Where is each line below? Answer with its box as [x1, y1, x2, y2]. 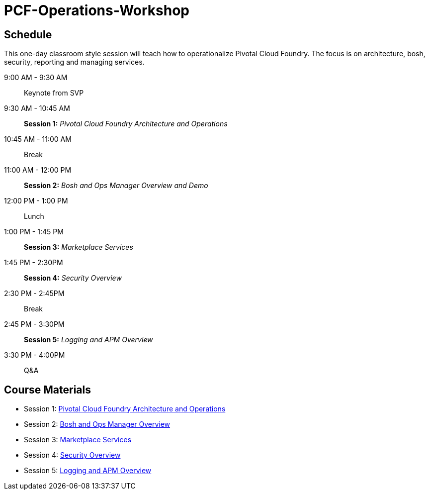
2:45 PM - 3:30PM [4, 320, 65, 329]
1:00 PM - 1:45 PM [4, 227, 64, 236]
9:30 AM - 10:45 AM [4, 104, 70, 113]
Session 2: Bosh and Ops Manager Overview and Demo [24, 181, 208, 190]
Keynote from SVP [24, 89, 84, 98]
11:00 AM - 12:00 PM [4, 166, 72, 175]
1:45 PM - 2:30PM [4, 258, 63, 267]
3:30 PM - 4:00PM [4, 351, 65, 360]
